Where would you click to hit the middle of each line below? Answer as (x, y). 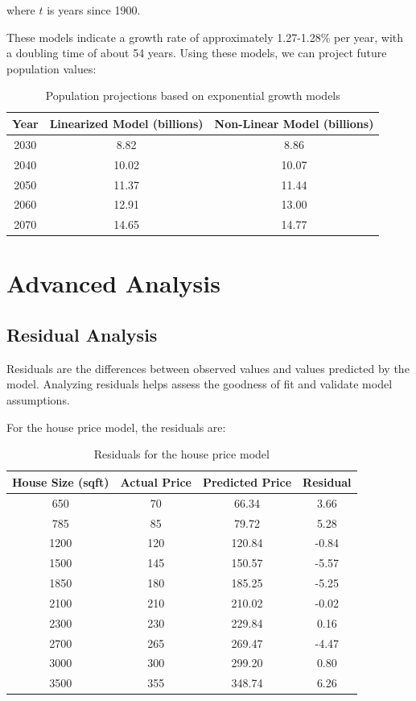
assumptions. (38, 400)
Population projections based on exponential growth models (193, 95)
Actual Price (156, 481)
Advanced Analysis (113, 283)
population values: (51, 68)
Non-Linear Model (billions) (294, 123)
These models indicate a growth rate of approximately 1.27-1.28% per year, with (205, 37)
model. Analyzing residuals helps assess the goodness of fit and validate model (200, 384)
